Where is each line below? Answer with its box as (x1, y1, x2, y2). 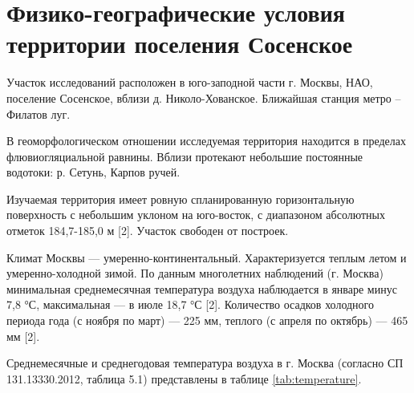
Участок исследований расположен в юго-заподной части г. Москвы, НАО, (6, 74, 373, 91)
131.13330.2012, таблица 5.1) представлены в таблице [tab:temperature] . (6, 370, 362, 387)
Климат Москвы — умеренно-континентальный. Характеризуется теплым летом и (6, 249, 407, 265)
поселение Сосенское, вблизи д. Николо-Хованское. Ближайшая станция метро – (6, 89, 401, 106)
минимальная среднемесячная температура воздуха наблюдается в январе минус (6, 280, 397, 297)
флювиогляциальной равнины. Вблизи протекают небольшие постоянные (6, 148, 363, 164)
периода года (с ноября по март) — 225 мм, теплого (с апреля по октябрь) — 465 (6, 312, 408, 329)
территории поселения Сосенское (6, 27, 353, 60)
